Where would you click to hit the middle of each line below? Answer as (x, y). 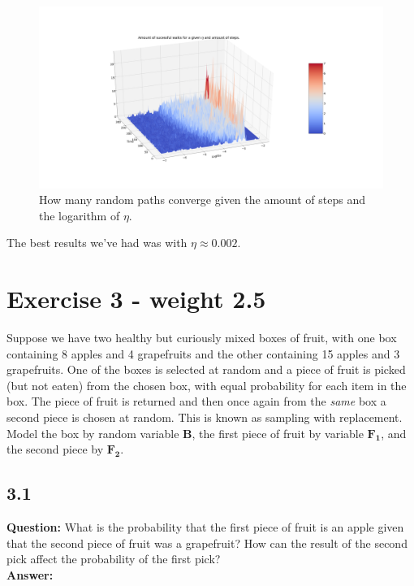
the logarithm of (80, 215)
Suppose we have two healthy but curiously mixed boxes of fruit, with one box (202, 338)
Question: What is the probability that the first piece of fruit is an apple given (205, 527)
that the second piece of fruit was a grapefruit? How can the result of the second (207, 543)
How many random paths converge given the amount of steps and (203, 200)
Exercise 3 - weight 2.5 (136, 299)
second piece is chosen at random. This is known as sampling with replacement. (205, 417)
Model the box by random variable (93, 433)
